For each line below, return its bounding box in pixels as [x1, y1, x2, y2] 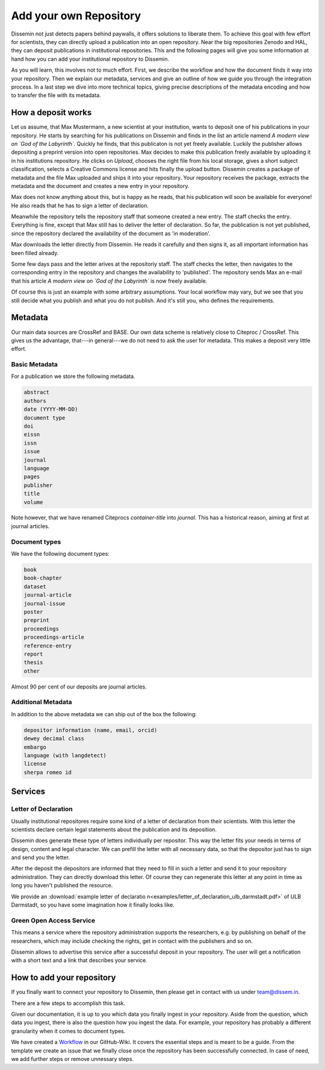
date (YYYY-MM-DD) [23, 406, 78, 413]
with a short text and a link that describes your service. [11, 957, 147, 964]
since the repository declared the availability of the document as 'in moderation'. [11, 230, 211, 237]
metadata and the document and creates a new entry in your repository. [11, 182, 190, 189]
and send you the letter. [11, 854, 70, 861]
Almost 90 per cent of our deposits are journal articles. [11, 683, 147, 690]
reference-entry [23, 642, 72, 649]
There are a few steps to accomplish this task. [11, 999, 126, 1007]
